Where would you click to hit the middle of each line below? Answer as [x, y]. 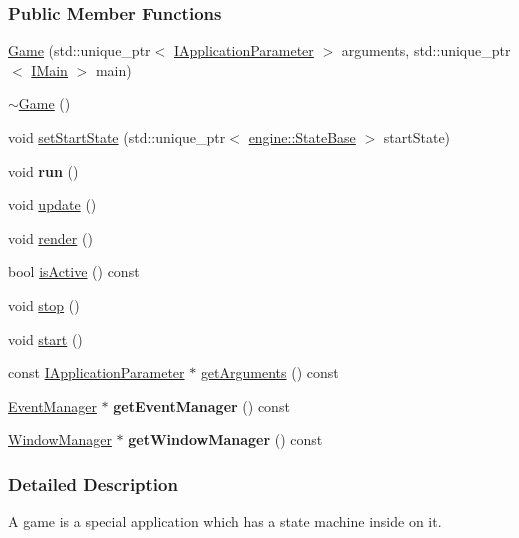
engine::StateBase [302, 137]
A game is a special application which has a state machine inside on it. [225, 521]
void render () [50, 237]
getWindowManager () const [225, 439]
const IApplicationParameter [96, 372]
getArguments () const [269, 372]
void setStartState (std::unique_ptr [117, 137]
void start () [45, 338]
